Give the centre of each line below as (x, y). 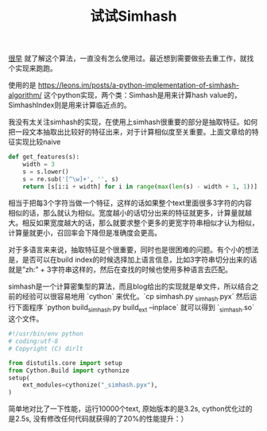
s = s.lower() (46, 172)
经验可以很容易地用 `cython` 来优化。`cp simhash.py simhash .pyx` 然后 (136, 297)
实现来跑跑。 (36, 68)
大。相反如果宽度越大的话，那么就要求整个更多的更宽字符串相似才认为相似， (133, 223)
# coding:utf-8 (33, 342)
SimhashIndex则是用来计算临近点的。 (70, 105)
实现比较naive (38, 142)
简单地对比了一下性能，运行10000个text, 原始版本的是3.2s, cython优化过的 (130, 409)
